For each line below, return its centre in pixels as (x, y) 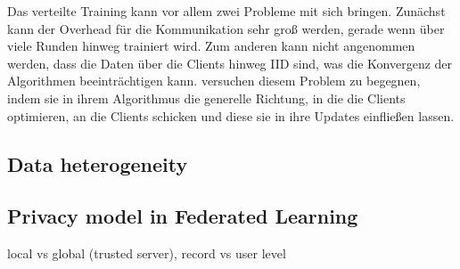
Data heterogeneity (98, 163)
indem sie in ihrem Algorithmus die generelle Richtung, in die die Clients (206, 98)
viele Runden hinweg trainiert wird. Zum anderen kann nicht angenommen (211, 46)
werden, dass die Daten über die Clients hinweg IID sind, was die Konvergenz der (230, 63)
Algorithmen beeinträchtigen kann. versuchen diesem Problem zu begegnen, (214, 81)
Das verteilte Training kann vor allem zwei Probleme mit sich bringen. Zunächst (226, 11)
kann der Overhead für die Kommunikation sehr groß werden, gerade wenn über (226, 28)
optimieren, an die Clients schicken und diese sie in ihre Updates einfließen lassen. (231, 115)
